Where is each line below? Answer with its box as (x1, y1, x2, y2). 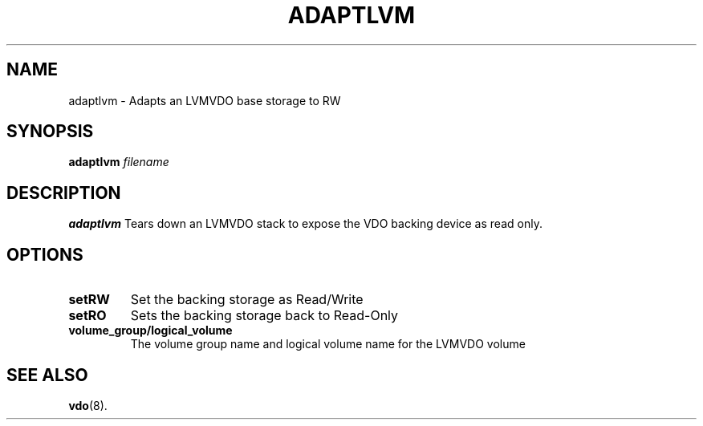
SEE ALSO (6, 364, 88, 385)
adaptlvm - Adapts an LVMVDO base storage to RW (68, 93, 341, 108)
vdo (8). (68, 398, 108, 412)
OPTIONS (6, 244, 83, 265)
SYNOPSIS (6, 121, 94, 142)
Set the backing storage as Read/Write (130, 291, 364, 308)
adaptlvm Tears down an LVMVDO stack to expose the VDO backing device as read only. (68, 217, 542, 231)
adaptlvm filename (68, 155, 169, 169)
